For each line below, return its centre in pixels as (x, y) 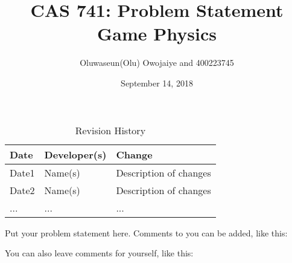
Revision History (110, 130)
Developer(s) (75, 154)
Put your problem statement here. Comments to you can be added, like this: (146, 232)
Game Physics (157, 34)
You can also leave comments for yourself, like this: (99, 253)
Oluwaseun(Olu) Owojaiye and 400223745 (157, 63)
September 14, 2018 (157, 83)
